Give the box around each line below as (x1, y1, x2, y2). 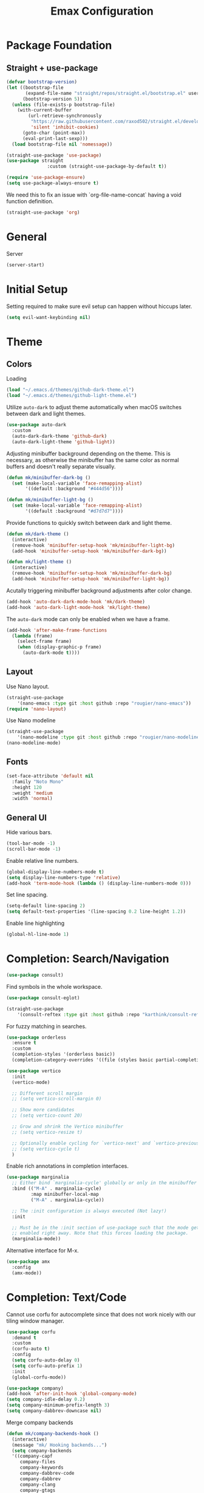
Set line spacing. (6, 891, 49, 899)
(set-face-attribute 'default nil (6, 773, 94, 779)
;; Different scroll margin (12, 1090, 83, 1097)
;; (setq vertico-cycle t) (12, 1146, 80, 1152)
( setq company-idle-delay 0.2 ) (6, 1396, 86, 1403)
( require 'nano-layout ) (6, 706, 67, 712)
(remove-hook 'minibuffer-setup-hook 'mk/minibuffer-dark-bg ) (12, 571, 172, 577)
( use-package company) (6, 1385, 64, 1391)
